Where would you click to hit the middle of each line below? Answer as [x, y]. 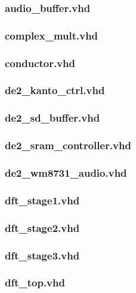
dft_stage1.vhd [42, 200]
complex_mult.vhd [52, 35]
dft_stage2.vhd [42, 227]
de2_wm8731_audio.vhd [66, 172]
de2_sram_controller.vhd [68, 145]
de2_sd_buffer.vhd [52, 118]
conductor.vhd [40, 63]
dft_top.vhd [35, 283]
